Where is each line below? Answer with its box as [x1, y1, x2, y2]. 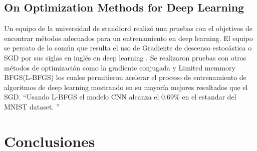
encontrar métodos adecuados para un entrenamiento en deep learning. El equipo [4, 32, 253, 43]
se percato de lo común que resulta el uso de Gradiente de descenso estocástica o [4, 42, 252, 53]
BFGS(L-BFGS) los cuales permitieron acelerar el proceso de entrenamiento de [4, 72, 246, 82]
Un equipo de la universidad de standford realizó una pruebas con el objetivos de [4, 23, 252, 33]
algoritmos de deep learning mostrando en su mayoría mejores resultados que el [4, 81, 248, 92]
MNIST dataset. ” [4, 101, 60, 111]
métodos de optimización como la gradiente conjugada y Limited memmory [4, 62, 235, 72]
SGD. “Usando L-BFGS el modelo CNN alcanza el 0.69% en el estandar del [4, 91, 236, 102]
